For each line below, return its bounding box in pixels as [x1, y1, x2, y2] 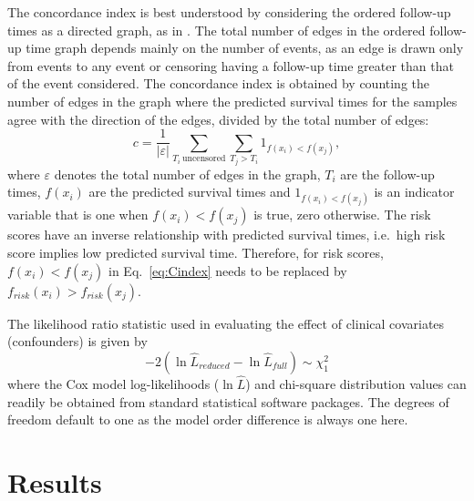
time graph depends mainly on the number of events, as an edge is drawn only [26, 38, 464, 57]
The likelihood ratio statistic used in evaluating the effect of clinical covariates [7, 313, 445, 332]
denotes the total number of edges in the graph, [54, 164, 321, 183]
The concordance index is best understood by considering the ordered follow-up [7, 3, 451, 21]
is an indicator [374, 182, 455, 201]
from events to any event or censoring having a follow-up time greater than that [7, 56, 454, 75]
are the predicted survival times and [88, 182, 291, 201]
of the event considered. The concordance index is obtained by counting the [7, 74, 430, 93]
